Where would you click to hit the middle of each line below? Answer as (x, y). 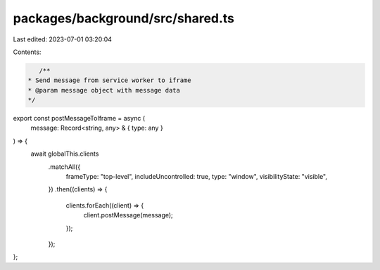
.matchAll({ (64, 167)
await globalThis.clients (65, 154)
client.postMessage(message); (128, 215)
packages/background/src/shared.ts (124, 18)
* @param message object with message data (104, 90)
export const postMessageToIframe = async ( (79, 119)
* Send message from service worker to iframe (109, 80)
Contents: (27, 52)
